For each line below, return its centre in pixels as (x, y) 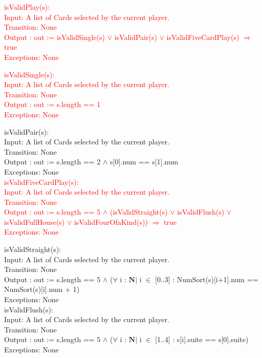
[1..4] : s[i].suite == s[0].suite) (202, 339)
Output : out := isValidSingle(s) (54, 37)
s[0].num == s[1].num (144, 162)
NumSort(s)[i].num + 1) (42, 289)
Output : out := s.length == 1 (52, 104)
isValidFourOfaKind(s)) (111, 222)
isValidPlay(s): (27, 7)
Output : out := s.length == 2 (52, 162)
